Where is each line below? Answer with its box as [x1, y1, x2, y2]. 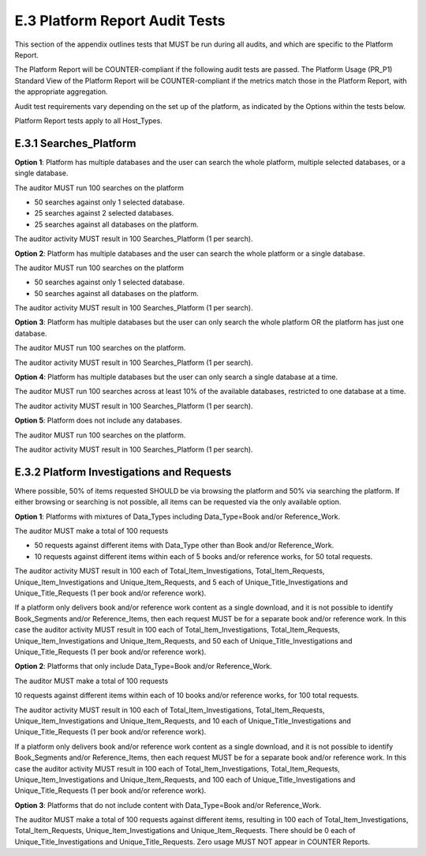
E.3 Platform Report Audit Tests [14, 12, 226, 29]
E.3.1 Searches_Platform [14, 137, 136, 150]
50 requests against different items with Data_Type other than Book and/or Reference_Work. [34, 541, 334, 550]
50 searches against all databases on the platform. [34, 288, 199, 298]
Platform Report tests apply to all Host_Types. [14, 115, 163, 126]
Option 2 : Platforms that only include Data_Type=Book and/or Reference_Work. [14, 662, 272, 671]
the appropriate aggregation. [14, 87, 108, 96]
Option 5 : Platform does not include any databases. [14, 415, 182, 426]
